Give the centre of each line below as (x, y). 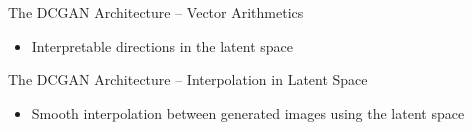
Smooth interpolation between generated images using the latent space (248, 112)
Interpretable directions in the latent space (162, 45)
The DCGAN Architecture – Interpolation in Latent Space (188, 79)
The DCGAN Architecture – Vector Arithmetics (156, 12)
